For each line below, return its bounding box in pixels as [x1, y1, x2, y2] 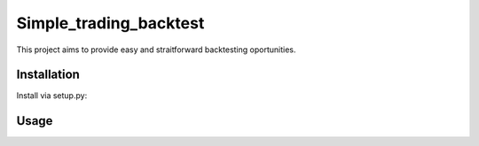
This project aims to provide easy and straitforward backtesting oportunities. [16, 44, 296, 55]
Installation [16, 67, 80, 82]
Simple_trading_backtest [16, 13, 205, 33]
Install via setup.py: [16, 90, 88, 101]
